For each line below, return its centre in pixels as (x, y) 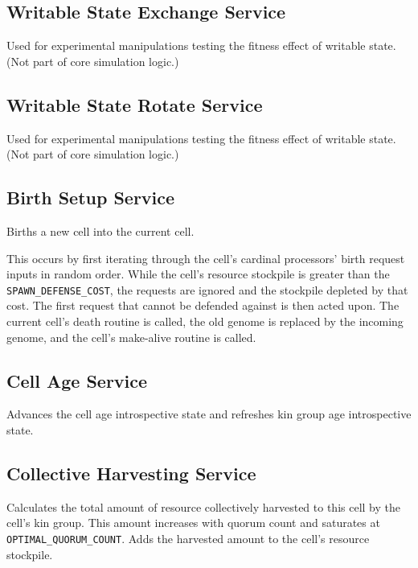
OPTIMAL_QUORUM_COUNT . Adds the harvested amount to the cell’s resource (188, 538)
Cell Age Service (77, 380)
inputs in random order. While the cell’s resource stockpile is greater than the (198, 274)
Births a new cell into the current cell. (100, 230)
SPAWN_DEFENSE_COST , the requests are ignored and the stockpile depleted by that (207, 289)
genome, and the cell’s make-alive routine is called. (131, 337)
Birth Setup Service (91, 198)
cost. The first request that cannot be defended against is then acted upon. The (203, 305)
